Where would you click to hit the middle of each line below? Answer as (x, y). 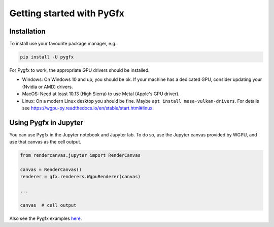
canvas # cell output (48, 205)
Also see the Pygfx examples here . (46, 218)
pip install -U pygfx (47, 57)
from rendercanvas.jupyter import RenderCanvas (80, 155)
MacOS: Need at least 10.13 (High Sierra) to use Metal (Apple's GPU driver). (101, 94)
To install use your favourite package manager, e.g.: (64, 44)
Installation (27, 31)
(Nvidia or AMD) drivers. (47, 87)
